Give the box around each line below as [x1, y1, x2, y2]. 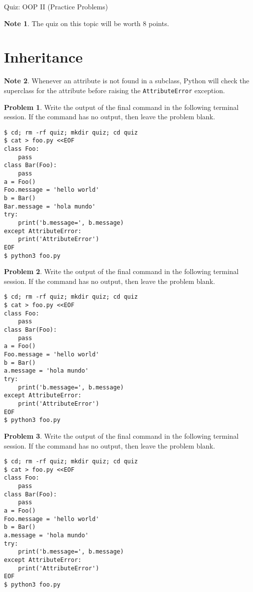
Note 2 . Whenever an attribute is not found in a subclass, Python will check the [4, 75, 250, 86]
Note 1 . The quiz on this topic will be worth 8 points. [4, 18, 169, 28]
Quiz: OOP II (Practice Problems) [4, 1, 108, 11]
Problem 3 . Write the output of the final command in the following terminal [4, 430, 239, 441]
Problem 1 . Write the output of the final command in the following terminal [4, 102, 239, 112]
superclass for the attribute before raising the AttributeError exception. [4, 85, 225, 95]
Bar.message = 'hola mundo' [4, 203, 96, 210]
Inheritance [4, 47, 83, 67]
